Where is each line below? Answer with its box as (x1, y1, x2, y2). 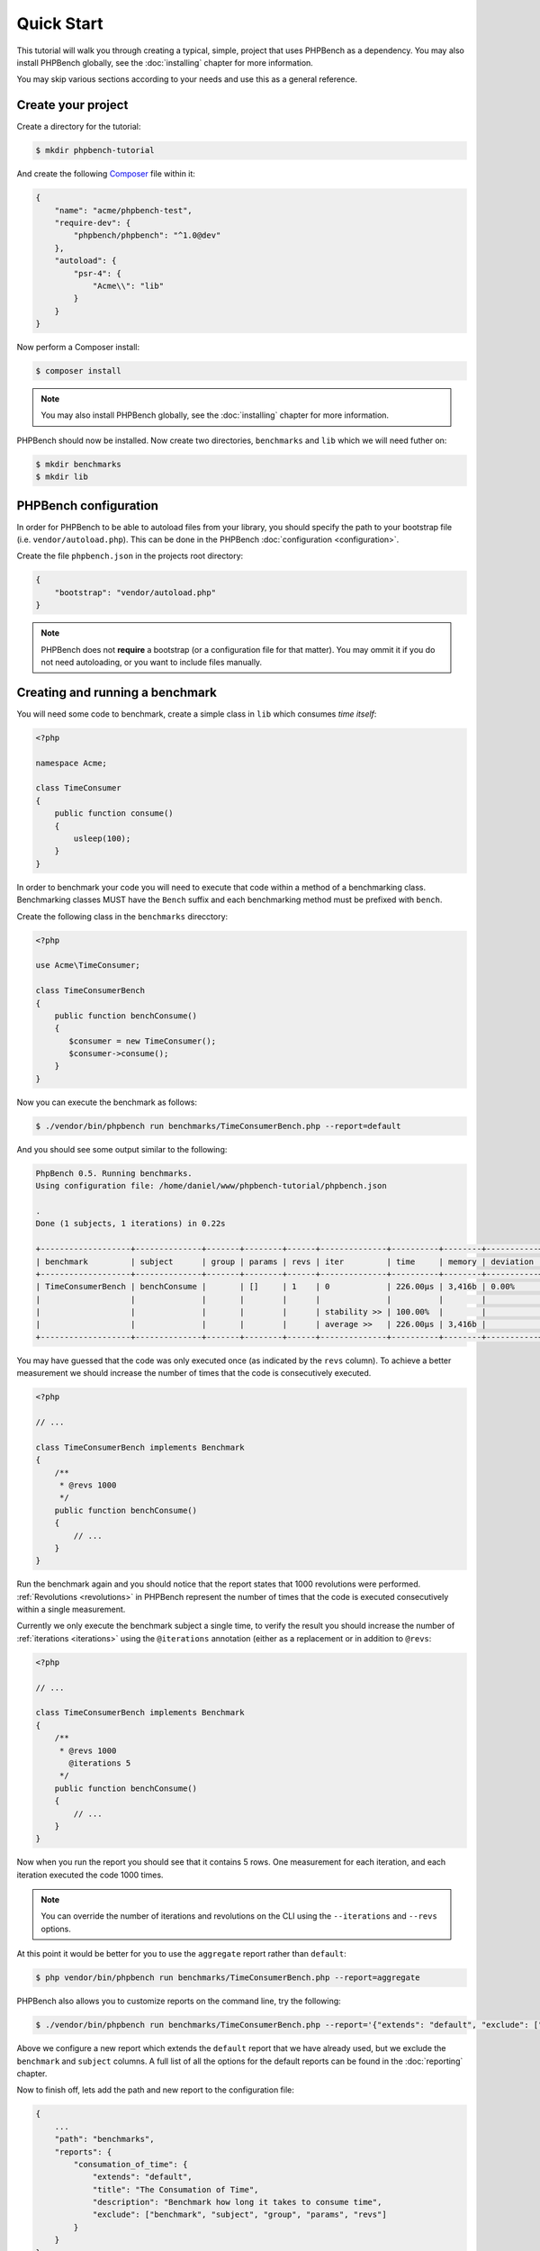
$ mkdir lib (35, 472, 89, 482)
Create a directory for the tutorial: (16, 122, 141, 132)
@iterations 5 (68, 1758, 131, 1768)
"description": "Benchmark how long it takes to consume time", (92, 2197, 382, 2208)
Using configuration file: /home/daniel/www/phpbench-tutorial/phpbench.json (35, 1180, 387, 1191)
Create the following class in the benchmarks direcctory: (16, 910, 229, 922)
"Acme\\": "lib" (92, 280, 165, 291)
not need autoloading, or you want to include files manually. (40, 657, 263, 668)
